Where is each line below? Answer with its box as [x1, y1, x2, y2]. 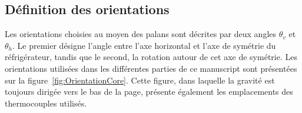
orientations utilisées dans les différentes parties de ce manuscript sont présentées [5, 62, 297, 74]
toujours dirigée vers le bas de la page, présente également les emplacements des [5, 85, 293, 98]
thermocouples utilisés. [5, 97, 87, 109]
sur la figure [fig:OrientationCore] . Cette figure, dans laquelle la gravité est [5, 74, 275, 86]
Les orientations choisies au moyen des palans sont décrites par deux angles [5, 28, 277, 40]
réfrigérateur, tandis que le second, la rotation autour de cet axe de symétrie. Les [5, 51, 297, 63]
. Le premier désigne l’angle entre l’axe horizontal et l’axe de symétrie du [12, 39, 276, 51]
